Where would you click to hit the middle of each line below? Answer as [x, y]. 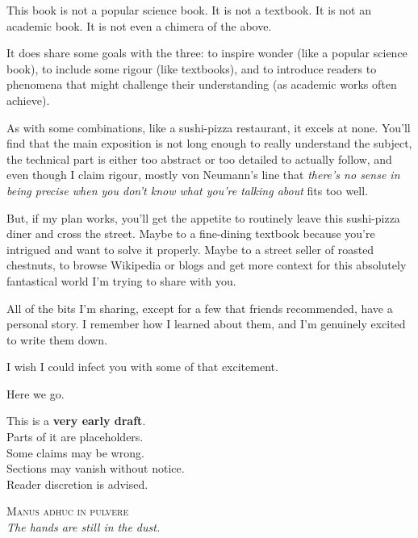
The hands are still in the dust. [84, 527]
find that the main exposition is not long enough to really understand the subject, [209, 143]
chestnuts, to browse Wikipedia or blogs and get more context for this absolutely [207, 265]
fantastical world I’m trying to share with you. [121, 280]
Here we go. [36, 393]
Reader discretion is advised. [77, 484]
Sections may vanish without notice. [96, 468]
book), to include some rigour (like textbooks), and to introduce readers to [192, 68]
